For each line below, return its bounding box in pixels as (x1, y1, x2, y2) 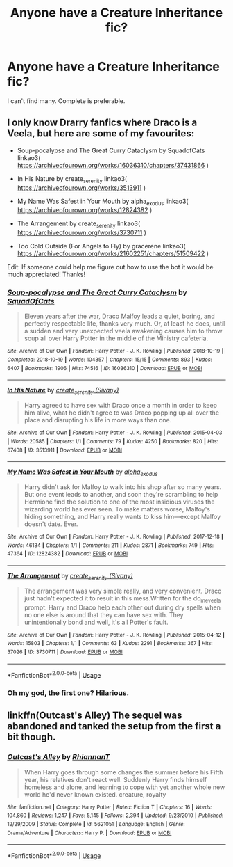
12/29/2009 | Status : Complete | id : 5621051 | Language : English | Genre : (7, 821, 185, 828)
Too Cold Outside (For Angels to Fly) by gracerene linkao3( (17, 242, 186, 250)
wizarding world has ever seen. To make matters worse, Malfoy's (24, 504, 210, 513)
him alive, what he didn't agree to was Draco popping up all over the (24, 408, 220, 417)
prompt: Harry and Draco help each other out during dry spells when (24, 603, 221, 612)
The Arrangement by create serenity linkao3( (17, 219, 141, 230)
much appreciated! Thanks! (7, 270, 85, 279)
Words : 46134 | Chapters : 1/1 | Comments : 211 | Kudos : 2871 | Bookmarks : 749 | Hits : (7, 541, 214, 549)
